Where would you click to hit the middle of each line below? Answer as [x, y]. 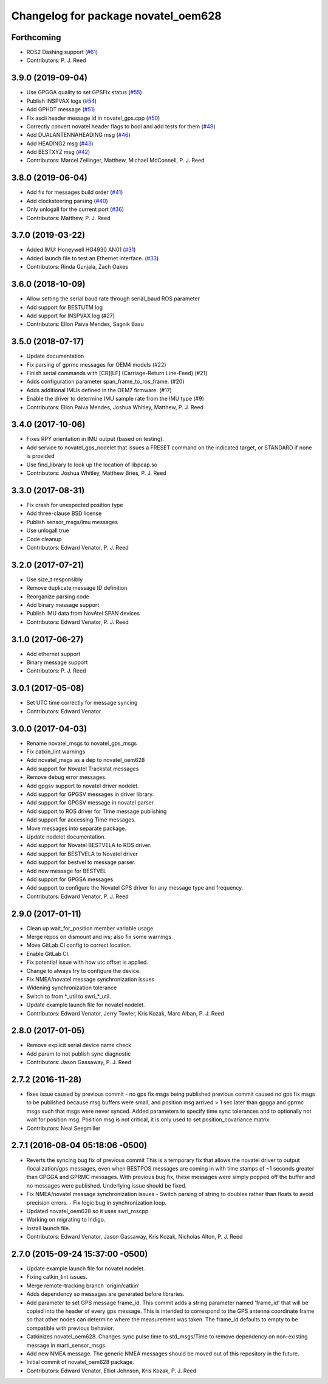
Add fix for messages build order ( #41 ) [75, 192]
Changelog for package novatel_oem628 [116, 16]
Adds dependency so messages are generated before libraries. [105, 1294]
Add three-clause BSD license [64, 513]
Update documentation [55, 356]
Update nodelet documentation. [66, 837]
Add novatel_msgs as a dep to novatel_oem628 [86, 760]
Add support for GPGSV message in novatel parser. [91, 803]
